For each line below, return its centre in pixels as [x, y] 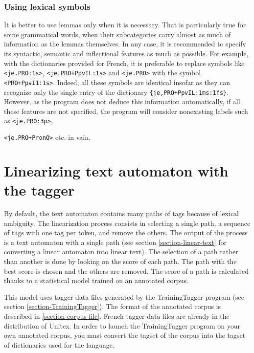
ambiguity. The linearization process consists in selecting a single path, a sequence [127, 223]
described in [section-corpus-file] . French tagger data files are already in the [117, 316]
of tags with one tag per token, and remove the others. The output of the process [126, 232]
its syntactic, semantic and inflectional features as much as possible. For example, [126, 53]
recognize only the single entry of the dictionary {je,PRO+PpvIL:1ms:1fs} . [116, 92]
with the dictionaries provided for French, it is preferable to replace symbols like [124, 63]
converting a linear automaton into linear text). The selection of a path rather [121, 252]
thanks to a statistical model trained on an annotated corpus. [96, 280]
